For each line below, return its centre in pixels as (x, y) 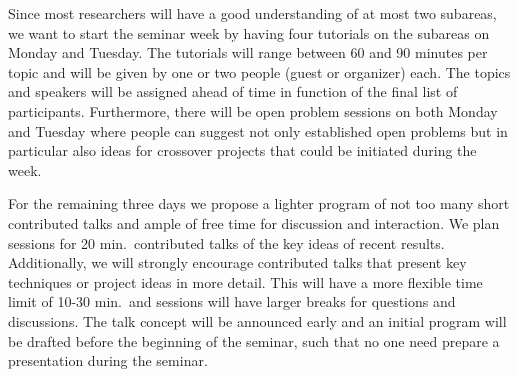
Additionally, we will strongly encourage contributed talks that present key (237, 262)
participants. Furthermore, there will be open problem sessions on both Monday (253, 110)
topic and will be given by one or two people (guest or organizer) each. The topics (259, 71)
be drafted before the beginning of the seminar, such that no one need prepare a (254, 340)
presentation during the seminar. (108, 360)
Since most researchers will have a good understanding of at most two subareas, (252, 13)
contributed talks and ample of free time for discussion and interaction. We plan (254, 222)
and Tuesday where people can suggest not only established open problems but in (258, 130)
